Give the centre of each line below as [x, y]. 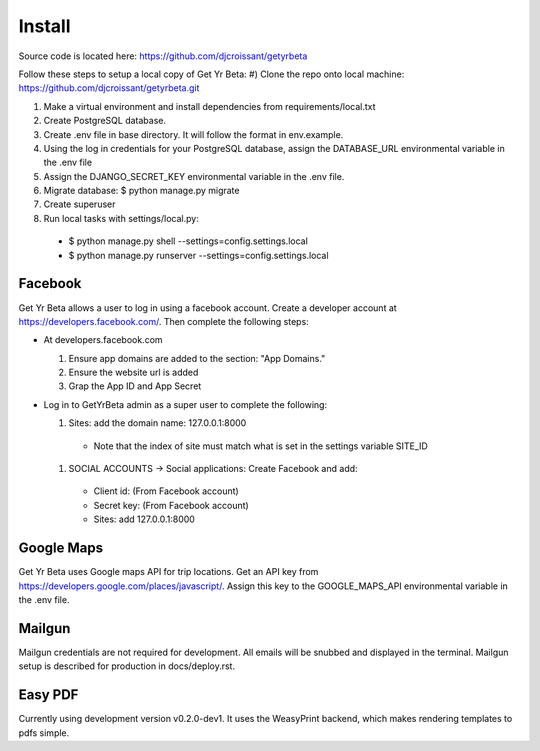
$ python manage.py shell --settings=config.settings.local [188, 241]
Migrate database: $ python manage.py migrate [141, 191]
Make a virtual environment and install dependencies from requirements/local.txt [209, 106]
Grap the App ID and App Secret [135, 386]
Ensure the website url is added [133, 372]
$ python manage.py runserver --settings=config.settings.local [198, 255]
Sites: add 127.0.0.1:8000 [144, 519]
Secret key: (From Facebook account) [171, 505]
